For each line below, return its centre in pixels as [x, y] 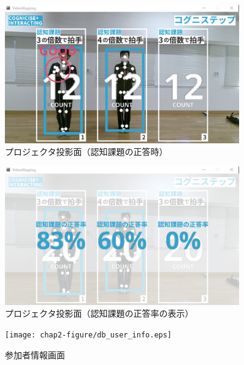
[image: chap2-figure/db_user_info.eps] [89, 335]
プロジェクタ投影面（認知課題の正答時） [86, 152]
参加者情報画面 [35, 354]
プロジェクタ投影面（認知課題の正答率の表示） [99, 313]
